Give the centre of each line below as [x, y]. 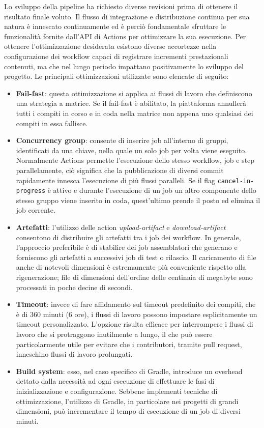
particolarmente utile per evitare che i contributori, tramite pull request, [129, 344]
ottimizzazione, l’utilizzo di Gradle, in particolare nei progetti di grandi [127, 401]
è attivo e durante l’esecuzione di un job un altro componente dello [152, 190]
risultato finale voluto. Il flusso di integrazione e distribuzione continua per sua [127, 16]
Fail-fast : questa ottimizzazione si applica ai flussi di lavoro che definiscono [134, 93]
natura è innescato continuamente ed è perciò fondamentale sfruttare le [115, 26]
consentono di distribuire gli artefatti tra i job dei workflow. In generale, [128, 237]
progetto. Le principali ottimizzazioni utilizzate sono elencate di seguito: [116, 76]
